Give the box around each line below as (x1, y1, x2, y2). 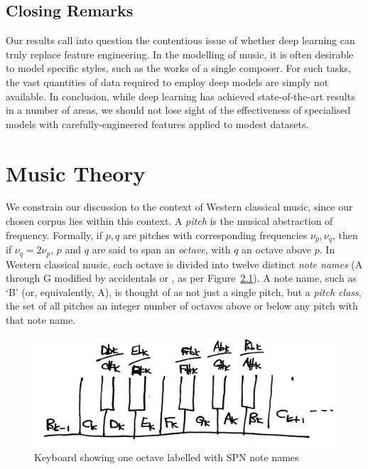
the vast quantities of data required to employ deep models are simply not (6, 74, 329, 89)
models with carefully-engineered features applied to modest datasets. (6, 116, 309, 131)
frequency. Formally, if (6, 227, 103, 242)
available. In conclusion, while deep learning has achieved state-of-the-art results (6, 88, 355, 103)
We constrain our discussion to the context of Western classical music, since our (6, 199, 353, 214)
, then (332, 227, 358, 242)
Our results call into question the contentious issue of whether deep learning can (6, 33, 355, 48)
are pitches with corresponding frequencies (122, 227, 308, 242)
